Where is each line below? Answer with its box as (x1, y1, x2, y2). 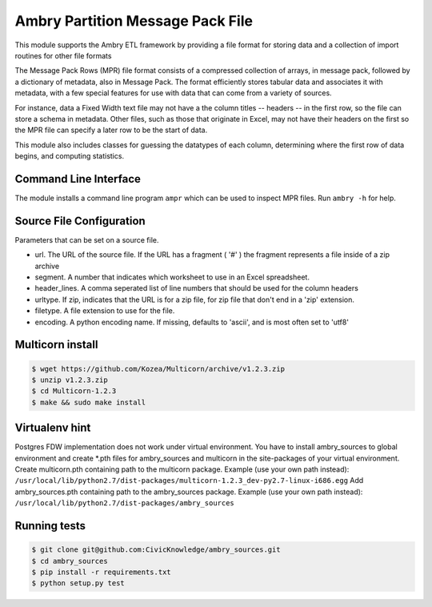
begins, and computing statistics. (14, 151, 124, 161)
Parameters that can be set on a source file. (14, 235, 159, 244)
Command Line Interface (14, 172, 142, 186)
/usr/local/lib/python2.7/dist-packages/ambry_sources (14, 499, 235, 508)
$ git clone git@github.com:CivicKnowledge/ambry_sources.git (31, 545, 281, 554)
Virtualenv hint (14, 421, 91, 435)
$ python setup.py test (31, 579, 126, 588)
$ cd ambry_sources (31, 557, 108, 565)
